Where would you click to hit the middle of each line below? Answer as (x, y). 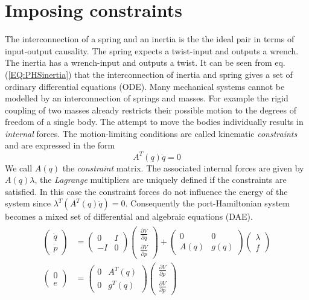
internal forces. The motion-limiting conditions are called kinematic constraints (151, 133)
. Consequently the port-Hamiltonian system (207, 203)
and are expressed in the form (60, 145)
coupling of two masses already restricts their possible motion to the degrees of (151, 110)
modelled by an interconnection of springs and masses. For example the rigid (147, 98)
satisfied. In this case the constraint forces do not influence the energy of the (146, 191)
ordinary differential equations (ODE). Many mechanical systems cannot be (145, 86)
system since (28, 203)
